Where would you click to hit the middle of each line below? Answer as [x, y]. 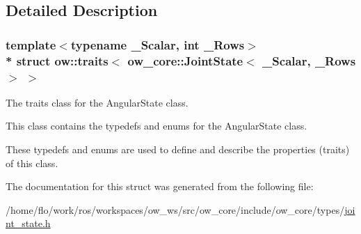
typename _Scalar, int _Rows [158, 44]
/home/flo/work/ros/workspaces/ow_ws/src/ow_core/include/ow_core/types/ [175, 209]
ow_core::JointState [185, 60]
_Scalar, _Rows [309, 60]
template [31, 44]
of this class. [32, 163]
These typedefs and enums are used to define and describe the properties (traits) [178, 149]
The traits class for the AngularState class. [97, 102]
